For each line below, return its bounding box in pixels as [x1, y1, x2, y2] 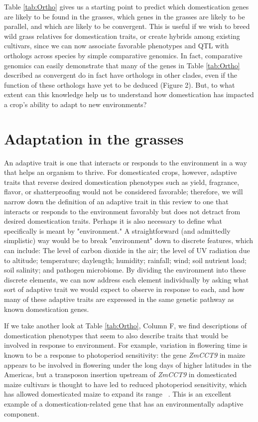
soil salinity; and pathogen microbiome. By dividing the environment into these [4, 265, 246, 275]
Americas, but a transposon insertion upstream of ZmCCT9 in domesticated [4, 369, 237, 380]
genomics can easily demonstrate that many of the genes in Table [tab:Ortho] [4, 60, 240, 70]
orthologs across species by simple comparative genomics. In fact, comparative [4, 50, 243, 60]
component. [4, 408, 39, 419]
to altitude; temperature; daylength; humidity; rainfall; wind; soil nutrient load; [4, 255, 247, 265]
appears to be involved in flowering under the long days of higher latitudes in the [4, 359, 252, 370]
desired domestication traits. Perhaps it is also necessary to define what [4, 216, 223, 226]
